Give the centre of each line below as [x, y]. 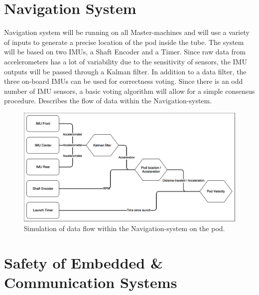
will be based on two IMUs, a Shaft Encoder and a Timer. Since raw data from [125, 52]
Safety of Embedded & [83, 263]
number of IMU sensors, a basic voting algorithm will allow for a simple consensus [129, 91]
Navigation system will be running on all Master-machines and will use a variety [127, 32]
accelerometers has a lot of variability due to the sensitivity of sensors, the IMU [126, 61]
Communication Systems [91, 282]
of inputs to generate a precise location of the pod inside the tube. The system [124, 42]
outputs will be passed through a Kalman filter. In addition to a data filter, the [125, 71]
